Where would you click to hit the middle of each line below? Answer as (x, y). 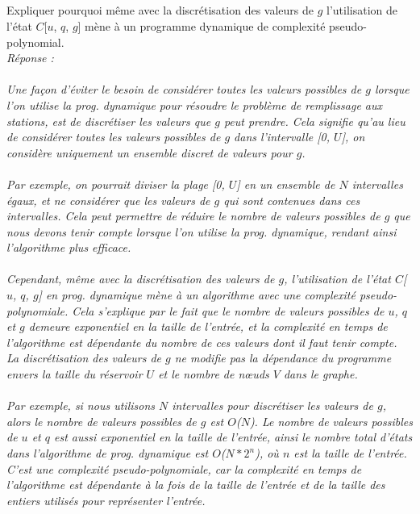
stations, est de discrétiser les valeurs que (109, 121)
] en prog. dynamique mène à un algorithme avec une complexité (197, 295)
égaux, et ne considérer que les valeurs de (108, 200)
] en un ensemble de (286, 184)
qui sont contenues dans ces (292, 200)
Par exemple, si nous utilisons (81, 405)
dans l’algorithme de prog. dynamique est (108, 453)
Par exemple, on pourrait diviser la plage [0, (116, 184)
